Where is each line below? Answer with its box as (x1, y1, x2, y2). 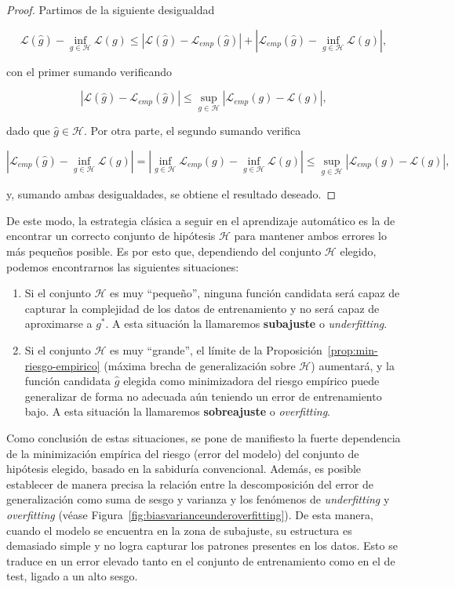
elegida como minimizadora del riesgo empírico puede (123, 373, 380, 389)
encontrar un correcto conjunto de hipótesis (6, 227, 216, 244)
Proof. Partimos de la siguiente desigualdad (6, 2, 215, 17)
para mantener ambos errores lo (234, 227, 387, 244)
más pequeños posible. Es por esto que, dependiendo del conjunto (6, 243, 322, 259)
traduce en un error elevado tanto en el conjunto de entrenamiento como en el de (6, 552, 395, 569)
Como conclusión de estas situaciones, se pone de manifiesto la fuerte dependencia (6, 429, 401, 445)
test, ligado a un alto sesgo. (6, 568, 138, 584)
